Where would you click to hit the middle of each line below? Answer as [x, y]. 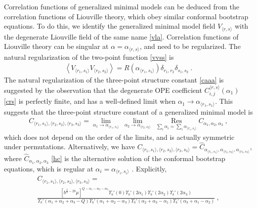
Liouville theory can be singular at [56, 46]
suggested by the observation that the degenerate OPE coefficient [103, 90]
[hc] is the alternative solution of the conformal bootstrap [138, 158]
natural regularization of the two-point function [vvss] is [89, 57]
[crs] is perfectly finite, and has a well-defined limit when [90, 101]
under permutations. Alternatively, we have [70, 146]
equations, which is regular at [49, 168]
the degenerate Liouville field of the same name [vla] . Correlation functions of [121, 36]
